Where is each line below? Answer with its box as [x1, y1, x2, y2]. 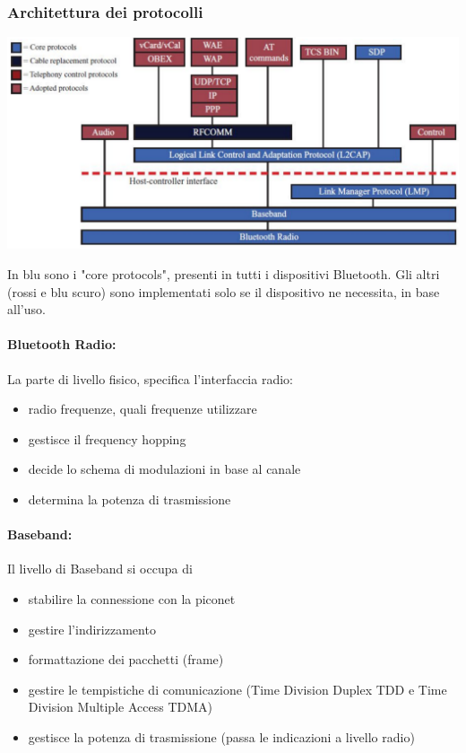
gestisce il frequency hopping [28, 429, 186, 448]
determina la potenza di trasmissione [28, 490, 231, 509]
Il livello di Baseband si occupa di [7, 559, 193, 578]
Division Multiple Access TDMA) [28, 697, 212, 716]
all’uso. [7, 300, 46, 319]
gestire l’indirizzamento [28, 619, 156, 638]
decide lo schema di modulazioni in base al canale [28, 460, 301, 478]
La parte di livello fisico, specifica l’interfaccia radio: [7, 369, 293, 388]
